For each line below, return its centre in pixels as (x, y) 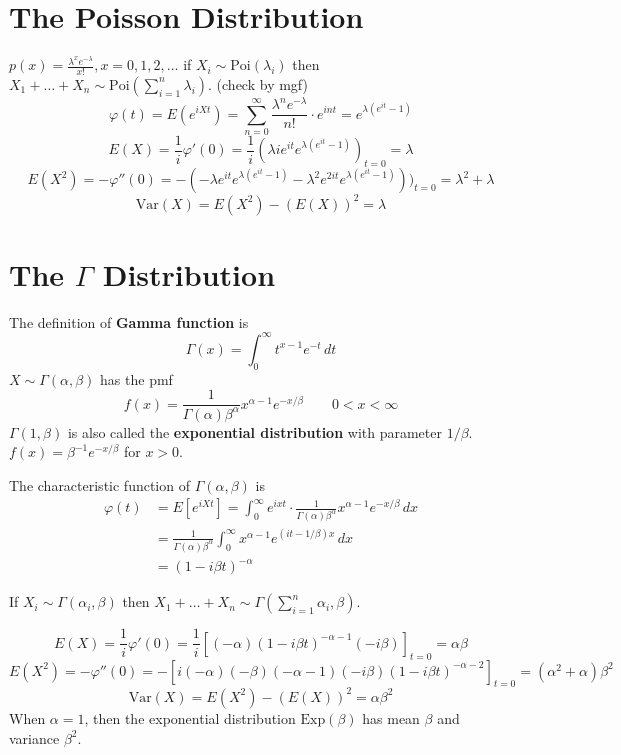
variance (34, 737)
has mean (391, 717)
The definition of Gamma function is (129, 321)
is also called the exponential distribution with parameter (254, 431)
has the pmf (136, 378)
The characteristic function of (99, 484)
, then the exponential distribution (190, 717)
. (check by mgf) (258, 83)
